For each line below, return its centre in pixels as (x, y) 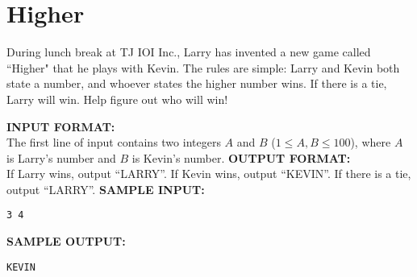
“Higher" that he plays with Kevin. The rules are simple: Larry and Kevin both (203, 67)
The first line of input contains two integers (114, 142)
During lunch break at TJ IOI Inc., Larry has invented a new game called (189, 52)
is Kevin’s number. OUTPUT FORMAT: (241, 157)
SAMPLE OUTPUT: (66, 241)
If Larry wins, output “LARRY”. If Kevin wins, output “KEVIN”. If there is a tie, (209, 174)
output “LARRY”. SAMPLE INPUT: (106, 189)
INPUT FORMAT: (61, 126)
